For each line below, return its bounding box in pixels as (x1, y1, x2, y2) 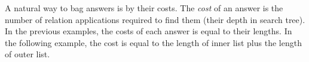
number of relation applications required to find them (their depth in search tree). (5, 13, 305, 25)
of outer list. (5, 48, 50, 60)
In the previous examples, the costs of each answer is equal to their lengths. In (5, 25, 292, 37)
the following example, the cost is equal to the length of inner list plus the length (5, 36, 302, 48)
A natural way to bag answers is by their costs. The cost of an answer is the (5, 2, 283, 14)
